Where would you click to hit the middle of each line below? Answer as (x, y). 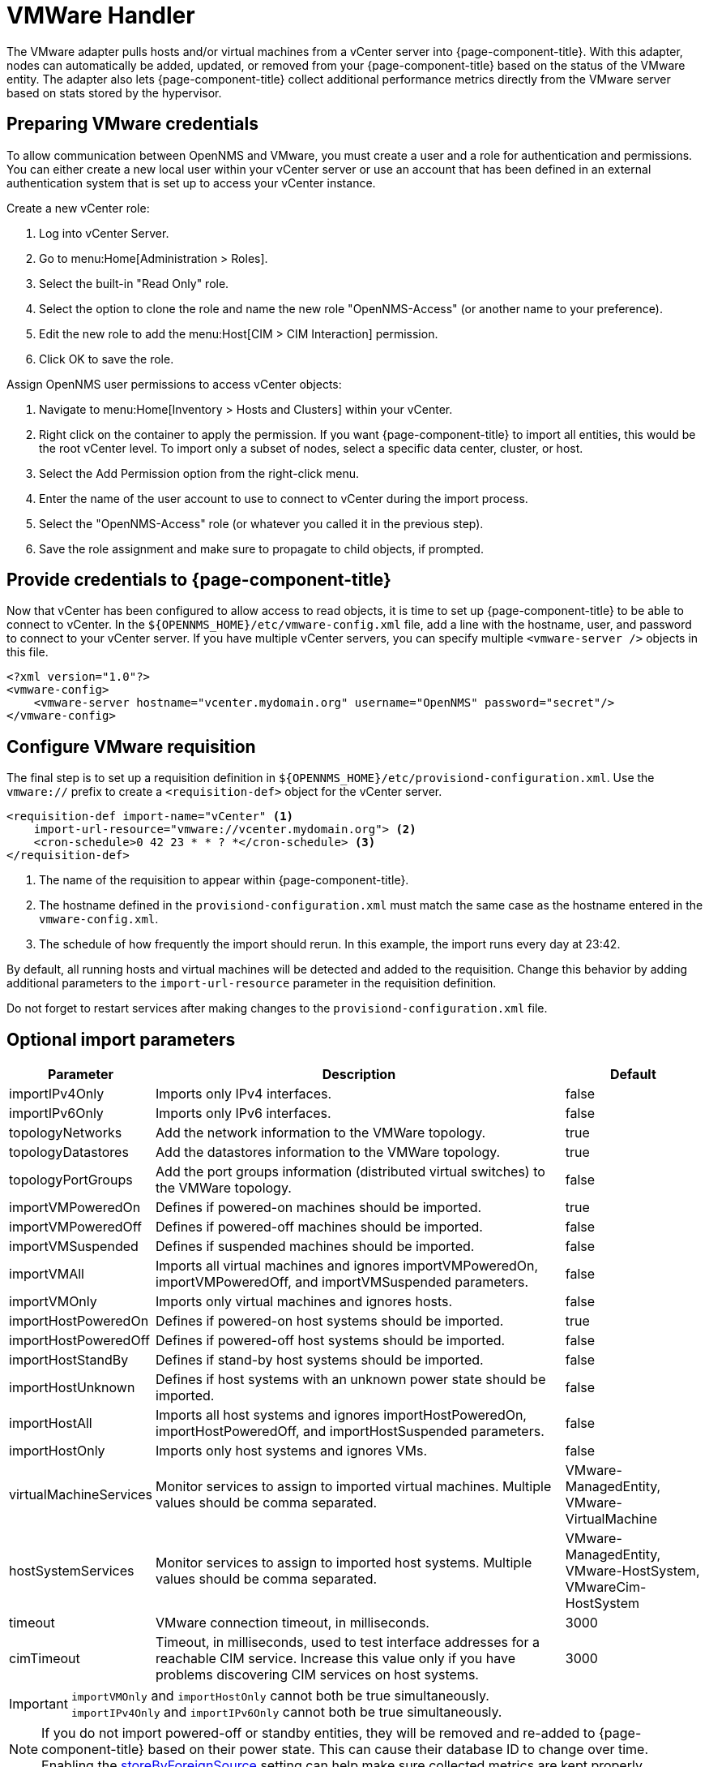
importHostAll (51, 1423)
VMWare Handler (101, 15)
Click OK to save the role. (107, 359)
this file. (28, 652)
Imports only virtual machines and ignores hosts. (304, 1302)
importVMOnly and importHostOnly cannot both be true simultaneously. (280, 1696)
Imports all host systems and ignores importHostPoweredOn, (341, 1415)
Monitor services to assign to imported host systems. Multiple (344, 1563)
